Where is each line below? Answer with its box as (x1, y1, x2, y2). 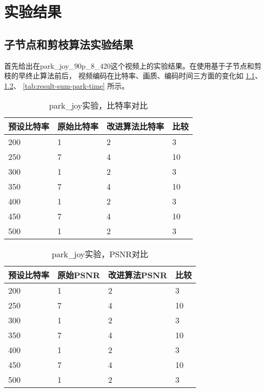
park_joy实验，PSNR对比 (51, 248, 149, 260)
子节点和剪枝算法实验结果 (4, 36, 133, 52)
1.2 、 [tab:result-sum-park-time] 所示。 (4, 80, 129, 91)
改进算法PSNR (108, 269, 168, 281)
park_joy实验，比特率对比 (49, 99, 148, 112)
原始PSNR (57, 269, 100, 281)
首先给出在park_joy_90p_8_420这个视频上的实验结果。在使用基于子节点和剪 (4, 60, 261, 71)
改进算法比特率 (107, 120, 165, 133)
